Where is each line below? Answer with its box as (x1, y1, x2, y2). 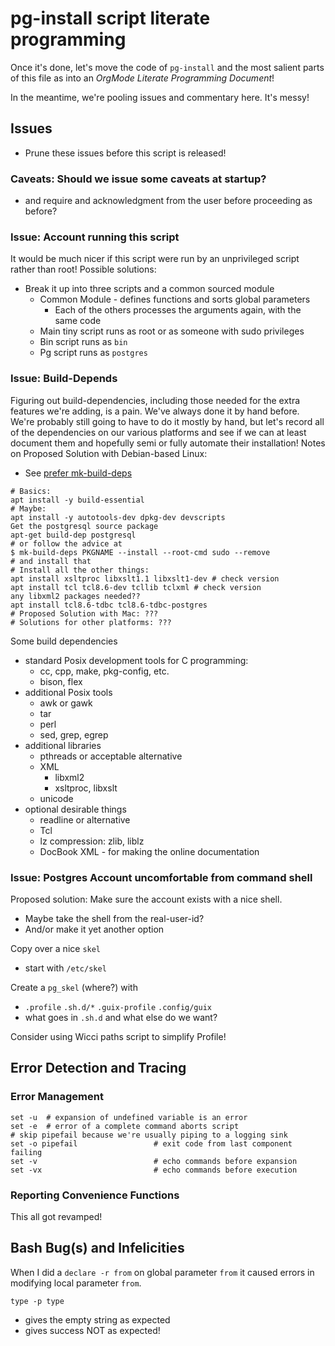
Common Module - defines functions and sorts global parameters (39, 293, 311, 306)
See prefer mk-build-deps (24, 467, 133, 479)
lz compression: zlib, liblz (39, 835, 145, 847)
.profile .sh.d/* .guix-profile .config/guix (24, 1002, 212, 1012)
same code (54, 315, 102, 327)
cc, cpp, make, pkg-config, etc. (39, 665, 170, 677)
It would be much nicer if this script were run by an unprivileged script (10, 253, 300, 265)
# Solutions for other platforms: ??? (10, 617, 172, 627)
